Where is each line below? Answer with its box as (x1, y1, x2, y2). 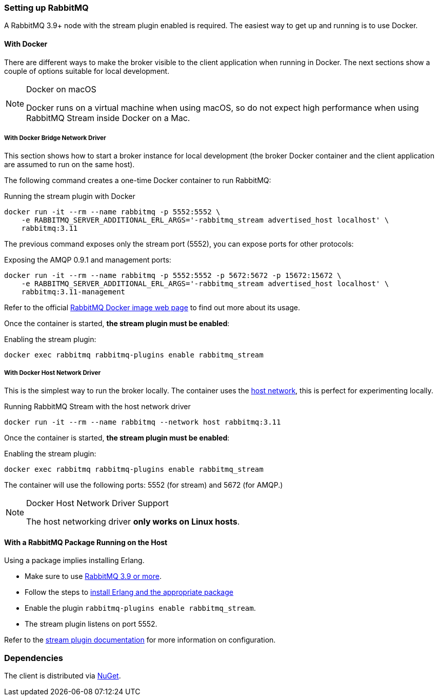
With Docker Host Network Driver (4, 369, 101, 376)
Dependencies (4, 652, 64, 663)
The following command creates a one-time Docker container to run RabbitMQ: (4, 176, 271, 185)
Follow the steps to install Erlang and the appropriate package (25, 588, 233, 597)
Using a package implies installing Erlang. (4, 556, 145, 565)
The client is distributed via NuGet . (4, 671, 121, 681)
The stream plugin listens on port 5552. (25, 619, 157, 629)
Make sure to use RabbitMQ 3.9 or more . (25, 572, 162, 581)
